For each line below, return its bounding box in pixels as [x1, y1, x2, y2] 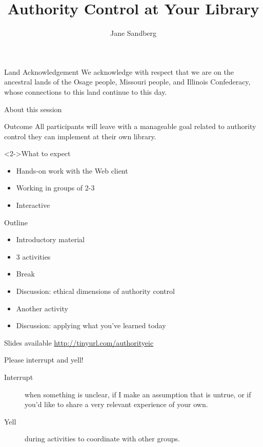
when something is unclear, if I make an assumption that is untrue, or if [25, 389, 251, 399]
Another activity [16, 303, 68, 313]
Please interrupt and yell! [4, 354, 84, 365]
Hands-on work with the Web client [16, 165, 128, 176]
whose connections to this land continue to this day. [4, 86, 167, 97]
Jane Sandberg [110, 28, 157, 38]
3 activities [16, 251, 51, 262]
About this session [4, 103, 62, 114]
